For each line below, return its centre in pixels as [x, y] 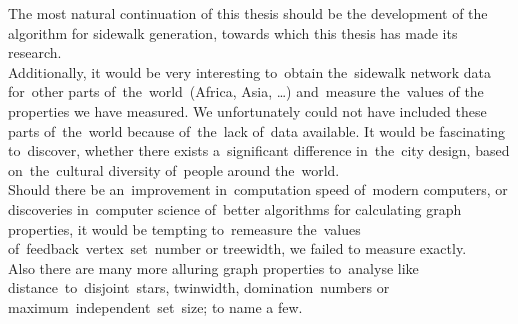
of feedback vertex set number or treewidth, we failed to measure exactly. [237, 248]
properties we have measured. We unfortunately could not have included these [247, 110]
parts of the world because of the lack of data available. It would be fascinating [256, 130]
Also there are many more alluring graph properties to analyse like [213, 267]
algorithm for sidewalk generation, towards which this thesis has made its [233, 32]
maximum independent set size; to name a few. [155, 306]
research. [35, 52]
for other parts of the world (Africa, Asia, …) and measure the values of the [246, 91]
